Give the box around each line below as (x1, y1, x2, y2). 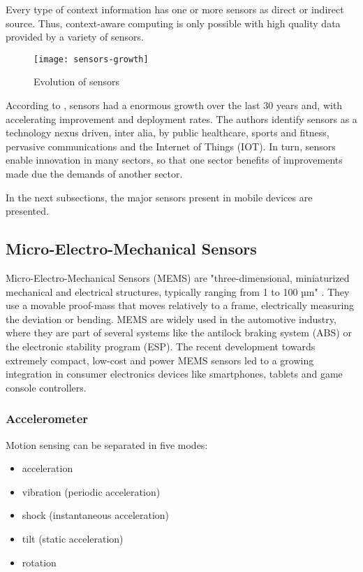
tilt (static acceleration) (22, 531, 124, 545)
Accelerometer (6, 410, 89, 427)
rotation (22, 555, 57, 569)
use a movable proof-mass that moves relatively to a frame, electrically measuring (6, 298, 355, 313)
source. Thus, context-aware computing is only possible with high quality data (6, 15, 341, 30)
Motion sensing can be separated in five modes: (6, 437, 208, 452)
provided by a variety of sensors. (6, 29, 144, 44)
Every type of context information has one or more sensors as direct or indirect (6, 2, 344, 16)
